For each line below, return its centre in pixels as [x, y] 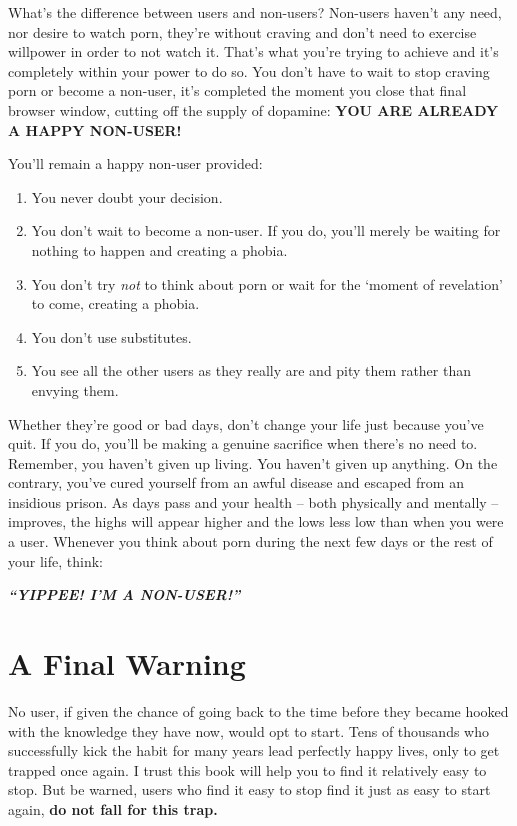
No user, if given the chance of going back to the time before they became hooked [258, 710]
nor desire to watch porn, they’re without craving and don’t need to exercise [242, 31]
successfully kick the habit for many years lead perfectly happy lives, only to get [254, 750]
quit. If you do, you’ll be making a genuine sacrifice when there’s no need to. [243, 443]
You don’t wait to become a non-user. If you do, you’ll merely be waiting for [266, 230]
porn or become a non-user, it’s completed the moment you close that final [237, 90]
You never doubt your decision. [127, 196]
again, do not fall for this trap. [113, 808]
